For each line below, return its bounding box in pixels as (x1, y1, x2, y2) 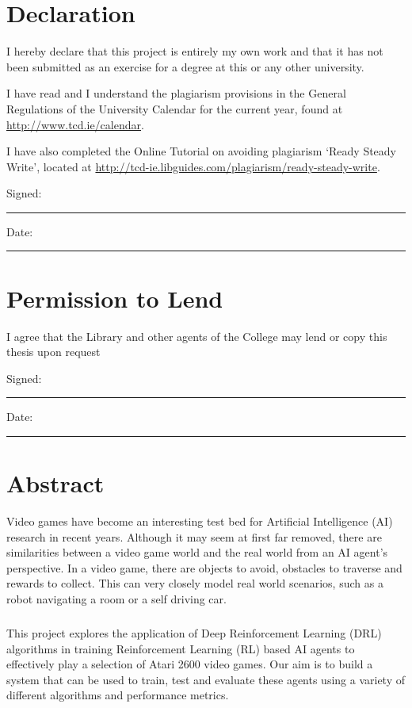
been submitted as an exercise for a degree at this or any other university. (6, 58, 364, 75)
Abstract (6, 467, 105, 499)
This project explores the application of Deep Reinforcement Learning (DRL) (6, 625, 382, 641)
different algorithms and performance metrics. (6, 687, 229, 703)
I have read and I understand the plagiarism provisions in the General (6, 85, 346, 101)
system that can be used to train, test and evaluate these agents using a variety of (6, 671, 406, 687)
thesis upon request (6, 343, 101, 360)
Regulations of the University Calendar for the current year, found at (6, 100, 343, 117)
